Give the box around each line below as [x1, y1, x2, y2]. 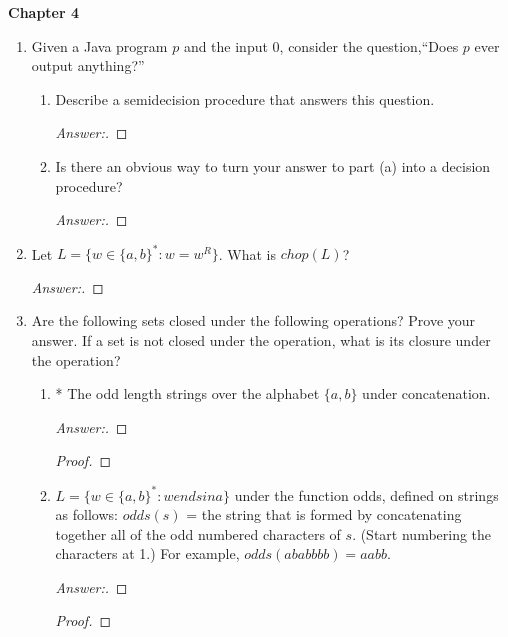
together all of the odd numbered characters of [55, 523, 341, 544]
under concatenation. [362, 383, 491, 404]
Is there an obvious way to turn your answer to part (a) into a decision [55, 155, 491, 176]
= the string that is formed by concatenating [186, 504, 462, 525]
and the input [183, 35, 268, 56]
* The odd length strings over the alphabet [55, 383, 320, 404]
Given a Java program [31, 35, 168, 56]
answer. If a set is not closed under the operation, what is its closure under [31, 330, 491, 351]
